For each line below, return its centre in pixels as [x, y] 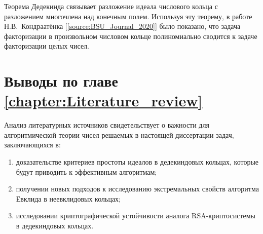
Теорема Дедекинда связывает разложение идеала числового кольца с [111, 6]
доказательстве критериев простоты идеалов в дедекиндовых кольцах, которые [137, 162]
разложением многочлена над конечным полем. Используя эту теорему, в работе [128, 16]
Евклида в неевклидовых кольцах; [68, 198]
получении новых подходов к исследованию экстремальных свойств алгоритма [137, 189]
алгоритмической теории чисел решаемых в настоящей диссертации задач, [119, 134]
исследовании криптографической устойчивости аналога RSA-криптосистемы [136, 216]
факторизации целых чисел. [47, 46]
